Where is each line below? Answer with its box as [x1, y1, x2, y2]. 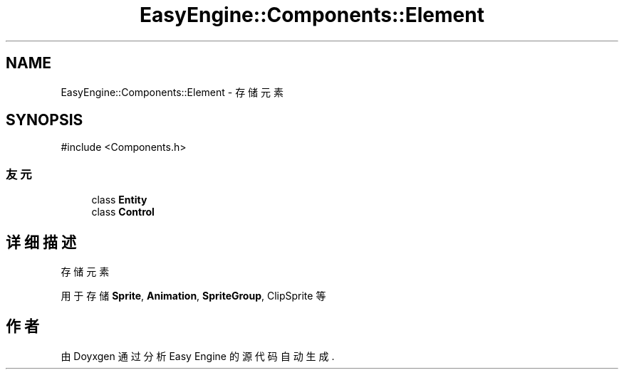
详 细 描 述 [6, 233, 76, 251]
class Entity [91, 194, 147, 206]
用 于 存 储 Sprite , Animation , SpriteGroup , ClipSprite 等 [61, 290, 326, 302]
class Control [91, 206, 155, 218]
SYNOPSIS [6, 111, 83, 130]
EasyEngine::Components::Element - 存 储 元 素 [61, 85, 284, 98]
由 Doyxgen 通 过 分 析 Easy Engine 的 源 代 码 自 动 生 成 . [61, 349, 335, 362]
